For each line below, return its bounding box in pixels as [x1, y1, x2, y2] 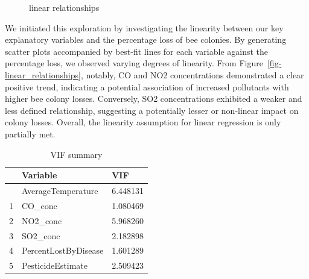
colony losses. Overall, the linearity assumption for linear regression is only [5, 116, 281, 128]
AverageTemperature [22, 184, 98, 196]
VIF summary [50, 148, 103, 160]
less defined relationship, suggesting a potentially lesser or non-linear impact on [5, 104, 299, 116]
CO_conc [22, 199, 57, 212]
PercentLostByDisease [22, 244, 104, 257]
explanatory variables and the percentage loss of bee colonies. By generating [5, 33, 287, 46]
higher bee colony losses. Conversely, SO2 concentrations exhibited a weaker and [5, 92, 302, 105]
